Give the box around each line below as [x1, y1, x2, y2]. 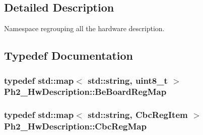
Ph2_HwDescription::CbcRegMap [4, 120, 147, 132]
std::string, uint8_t [88, 74, 168, 86]
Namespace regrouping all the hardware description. [4, 23, 165, 34]
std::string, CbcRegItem [88, 108, 188, 121]
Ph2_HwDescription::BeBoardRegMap [4, 85, 167, 98]
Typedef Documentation [4, 48, 133, 63]
